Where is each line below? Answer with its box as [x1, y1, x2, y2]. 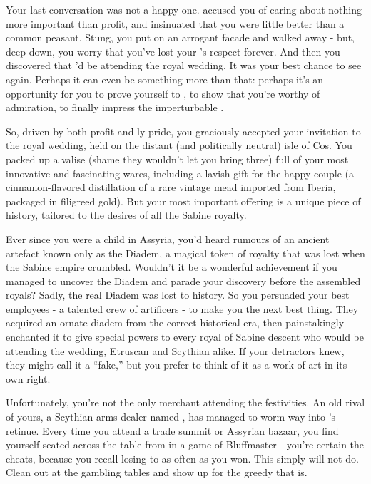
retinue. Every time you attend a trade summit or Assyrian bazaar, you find [6, 423, 339, 438]
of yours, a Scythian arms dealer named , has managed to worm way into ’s [6, 409, 336, 424]
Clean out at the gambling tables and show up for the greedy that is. [6, 465, 308, 480]
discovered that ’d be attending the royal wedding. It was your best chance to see [6, 58, 362, 73]
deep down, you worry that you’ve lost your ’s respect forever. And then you [6, 43, 340, 58]
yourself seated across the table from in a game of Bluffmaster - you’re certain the [6, 437, 365, 452]
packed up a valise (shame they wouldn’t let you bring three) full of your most [6, 151, 349, 166]
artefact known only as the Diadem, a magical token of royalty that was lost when [6, 245, 365, 260]
